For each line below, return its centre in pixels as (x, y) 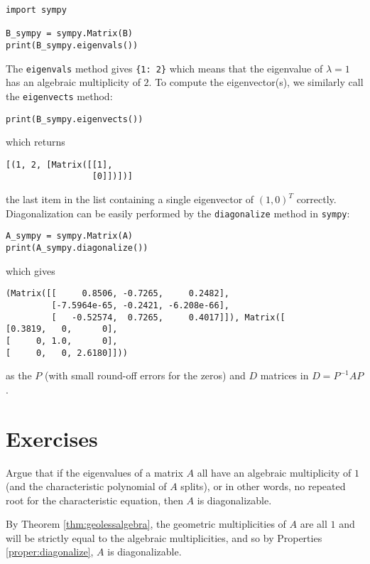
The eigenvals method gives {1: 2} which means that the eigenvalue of (164, 68)
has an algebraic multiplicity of (73, 82)
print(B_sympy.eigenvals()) (72, 45)
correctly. (316, 199)
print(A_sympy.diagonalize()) (77, 248)
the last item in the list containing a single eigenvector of (130, 199)
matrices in (284, 375)
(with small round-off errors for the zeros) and (145, 375)
